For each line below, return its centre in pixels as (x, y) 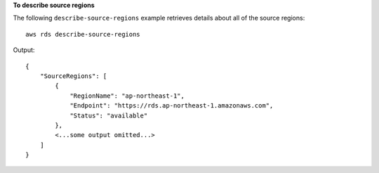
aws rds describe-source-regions (83, 34)
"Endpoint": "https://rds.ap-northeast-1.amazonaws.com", (172, 106)
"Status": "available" (109, 115)
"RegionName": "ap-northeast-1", (127, 96)
